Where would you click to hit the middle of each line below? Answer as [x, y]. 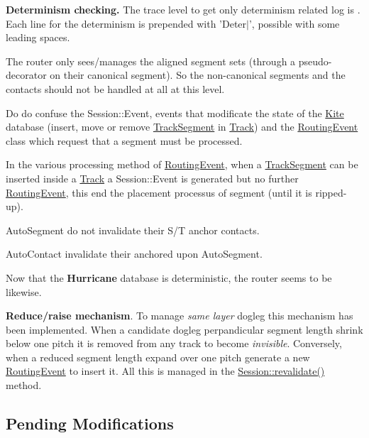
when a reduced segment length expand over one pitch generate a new [158, 357]
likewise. [24, 291]
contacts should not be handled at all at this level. [115, 88]
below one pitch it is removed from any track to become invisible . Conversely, [174, 343]
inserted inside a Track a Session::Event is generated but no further [152, 178]
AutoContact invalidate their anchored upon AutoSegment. [134, 254]
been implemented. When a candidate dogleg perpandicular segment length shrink [184, 329]
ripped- [331, 192]
